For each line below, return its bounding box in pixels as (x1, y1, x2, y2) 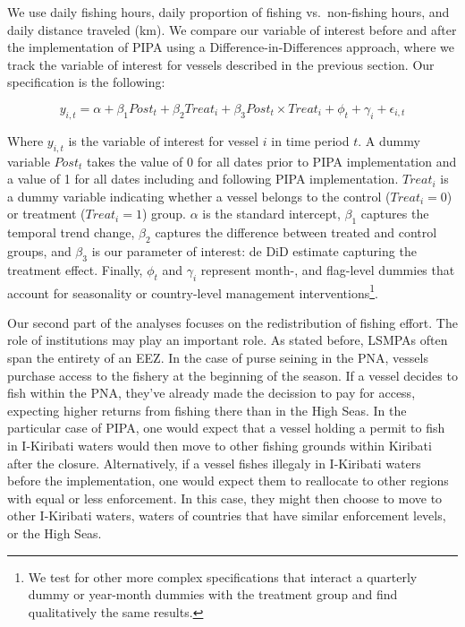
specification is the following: (7, 73, 165, 91)
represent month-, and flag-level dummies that (200, 260, 455, 279)
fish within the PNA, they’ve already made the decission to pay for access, (7, 383, 416, 402)
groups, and (7, 241, 72, 260)
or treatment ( (7, 204, 86, 223)
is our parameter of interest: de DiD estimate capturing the (91, 241, 417, 260)
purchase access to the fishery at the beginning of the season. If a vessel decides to (7, 365, 458, 384)
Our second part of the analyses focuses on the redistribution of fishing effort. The (7, 313, 458, 331)
